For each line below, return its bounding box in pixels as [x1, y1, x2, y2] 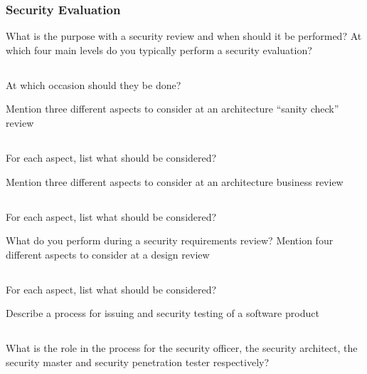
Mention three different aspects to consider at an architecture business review [6, 174, 344, 189]
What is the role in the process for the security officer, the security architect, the [6, 341, 358, 355]
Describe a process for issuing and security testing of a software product [6, 306, 319, 321]
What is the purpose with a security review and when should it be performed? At [6, 28, 362, 43]
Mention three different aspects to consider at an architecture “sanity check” [6, 101, 339, 116]
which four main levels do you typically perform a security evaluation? [6, 42, 312, 57]
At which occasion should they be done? [6, 77, 181, 92]
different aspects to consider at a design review [6, 246, 210, 261]
